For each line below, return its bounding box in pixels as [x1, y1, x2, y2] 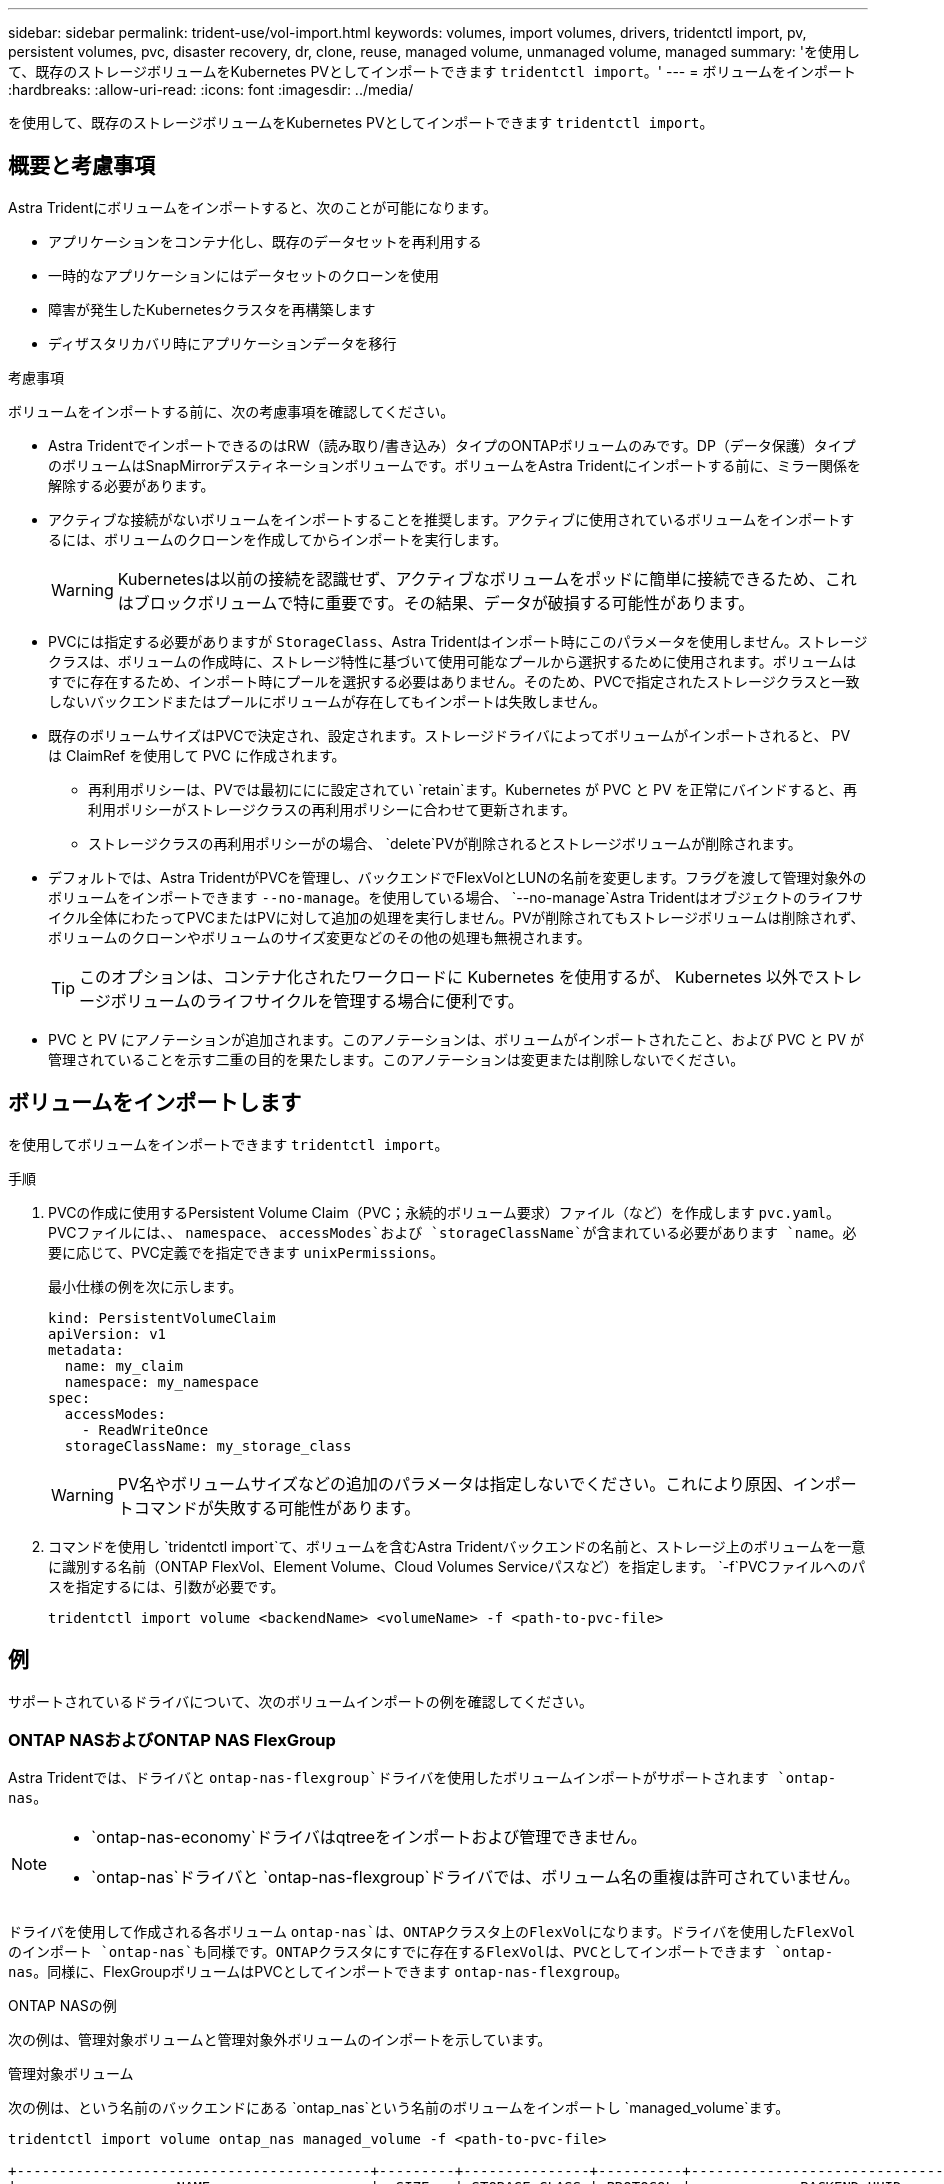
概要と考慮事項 [8, 153, 155, 179]
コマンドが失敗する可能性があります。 [133, 1497, 421, 1518]
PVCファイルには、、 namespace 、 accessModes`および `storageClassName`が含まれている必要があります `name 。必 [48, 1223, 857, 1241]
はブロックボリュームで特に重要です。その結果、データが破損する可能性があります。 [117, 592, 755, 613]
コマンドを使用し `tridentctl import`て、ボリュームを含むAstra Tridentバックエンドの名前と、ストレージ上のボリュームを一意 [48, 1537, 866, 1555]
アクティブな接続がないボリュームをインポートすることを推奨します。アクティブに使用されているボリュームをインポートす [48, 510, 855, 528]
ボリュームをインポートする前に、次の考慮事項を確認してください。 [8, 402, 455, 420]
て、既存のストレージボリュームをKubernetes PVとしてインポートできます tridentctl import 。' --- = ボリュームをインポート [8, 63, 856, 80]
